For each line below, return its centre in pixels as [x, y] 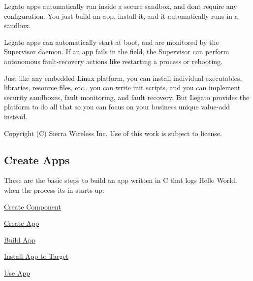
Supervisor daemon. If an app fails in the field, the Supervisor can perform [117, 52]
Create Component [32, 206]
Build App [20, 239]
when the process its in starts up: [54, 190]
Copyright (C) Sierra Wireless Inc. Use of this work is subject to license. [113, 133]
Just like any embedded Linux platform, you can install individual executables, [123, 78]
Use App [17, 272]
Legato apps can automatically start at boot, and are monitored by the [111, 42]
